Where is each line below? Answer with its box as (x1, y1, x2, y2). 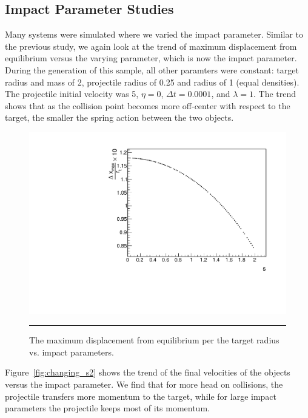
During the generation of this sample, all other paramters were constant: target (5, 63, 299, 76)
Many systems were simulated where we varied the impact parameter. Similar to (5, 28, 304, 41)
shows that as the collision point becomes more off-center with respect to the (5, 99, 290, 112)
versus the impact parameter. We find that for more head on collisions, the (5, 377, 283, 390)
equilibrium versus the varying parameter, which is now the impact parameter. (5, 52, 297, 64)
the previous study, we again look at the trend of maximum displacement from (5, 39, 297, 52)
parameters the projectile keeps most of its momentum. (5, 402, 210, 414)
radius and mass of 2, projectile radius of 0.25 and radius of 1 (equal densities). (5, 75, 300, 88)
